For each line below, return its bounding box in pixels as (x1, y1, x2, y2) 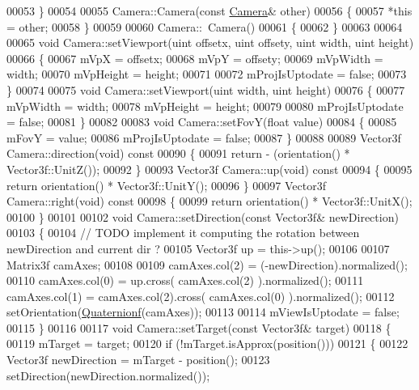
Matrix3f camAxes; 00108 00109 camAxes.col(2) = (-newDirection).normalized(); (6, 256, 408, 273)
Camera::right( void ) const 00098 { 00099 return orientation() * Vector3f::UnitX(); (6, 193, 413, 210)
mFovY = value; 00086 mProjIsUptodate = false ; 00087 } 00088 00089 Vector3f (6, 129, 401, 146)
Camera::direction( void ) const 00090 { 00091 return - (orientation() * (6, 145, 350, 162)
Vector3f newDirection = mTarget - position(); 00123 (6, 351, 270, 368)
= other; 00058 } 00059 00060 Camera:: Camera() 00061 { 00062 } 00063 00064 (6, 18, 403, 35)
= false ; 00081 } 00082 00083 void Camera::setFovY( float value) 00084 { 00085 (6, 113, 397, 130)
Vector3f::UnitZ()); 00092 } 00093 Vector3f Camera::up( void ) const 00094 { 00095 (6, 160, 413, 177)
